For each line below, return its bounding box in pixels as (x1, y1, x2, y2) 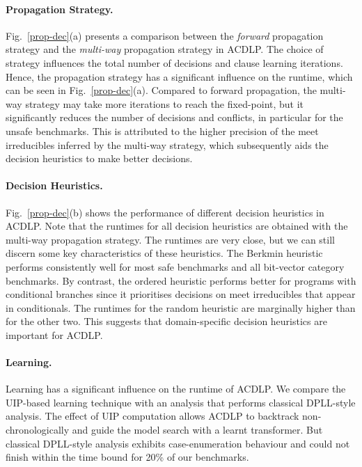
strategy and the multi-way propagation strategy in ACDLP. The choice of (6, 42, 324, 56)
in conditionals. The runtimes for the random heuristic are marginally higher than (6, 300, 356, 315)
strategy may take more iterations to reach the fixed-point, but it (25, 96, 304, 111)
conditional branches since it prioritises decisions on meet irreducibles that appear (6, 287, 356, 301)
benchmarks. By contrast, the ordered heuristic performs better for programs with (6, 273, 356, 287)
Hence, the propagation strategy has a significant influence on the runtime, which (6, 69, 353, 84)
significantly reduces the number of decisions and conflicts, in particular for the (6, 110, 343, 125)
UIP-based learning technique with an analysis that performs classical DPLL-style (6, 395, 356, 409)
